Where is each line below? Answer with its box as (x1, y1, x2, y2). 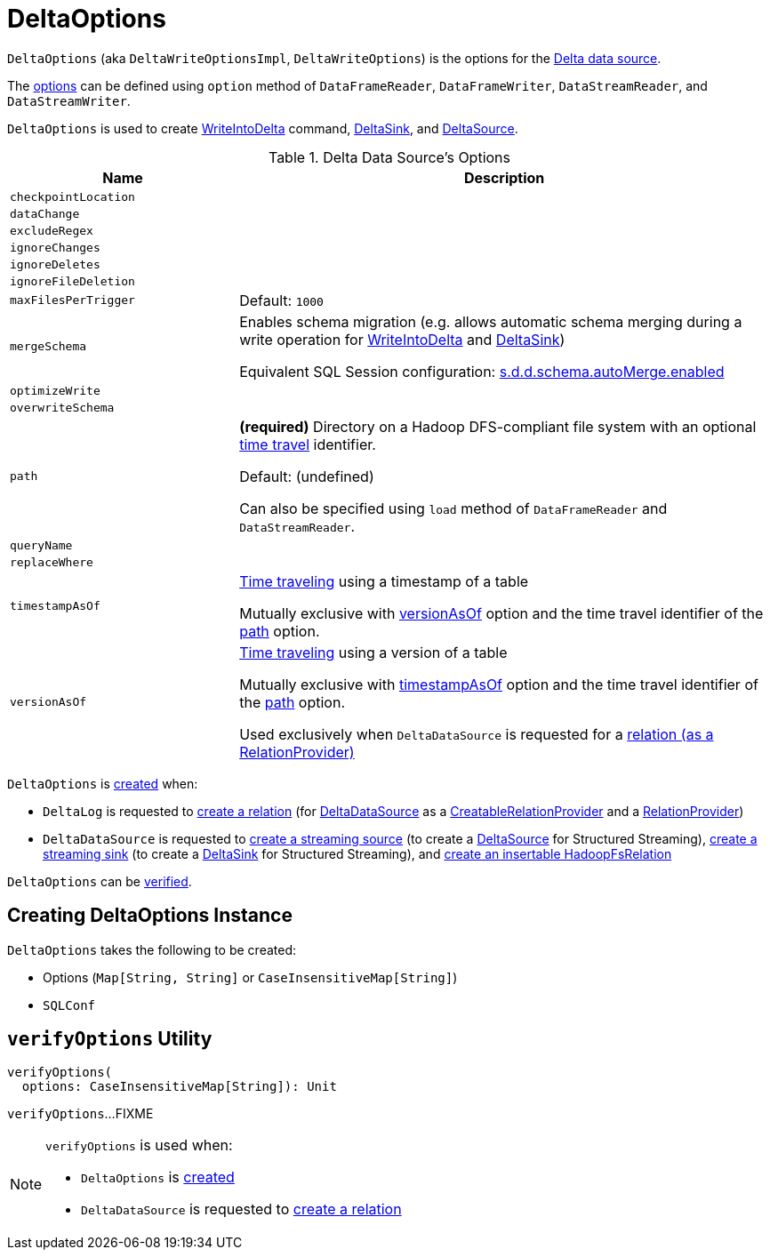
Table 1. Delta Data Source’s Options (268, 148, 511, 166)
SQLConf (43, 997, 96, 1013)
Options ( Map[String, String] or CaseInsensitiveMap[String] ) (43, 969, 458, 985)
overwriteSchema (10, 400, 115, 414)
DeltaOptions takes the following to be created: (7, 941, 297, 957)
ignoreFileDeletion (10, 274, 135, 288)
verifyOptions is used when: (45, 1136, 233, 1155)
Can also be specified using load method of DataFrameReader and (239, 499, 668, 517)
